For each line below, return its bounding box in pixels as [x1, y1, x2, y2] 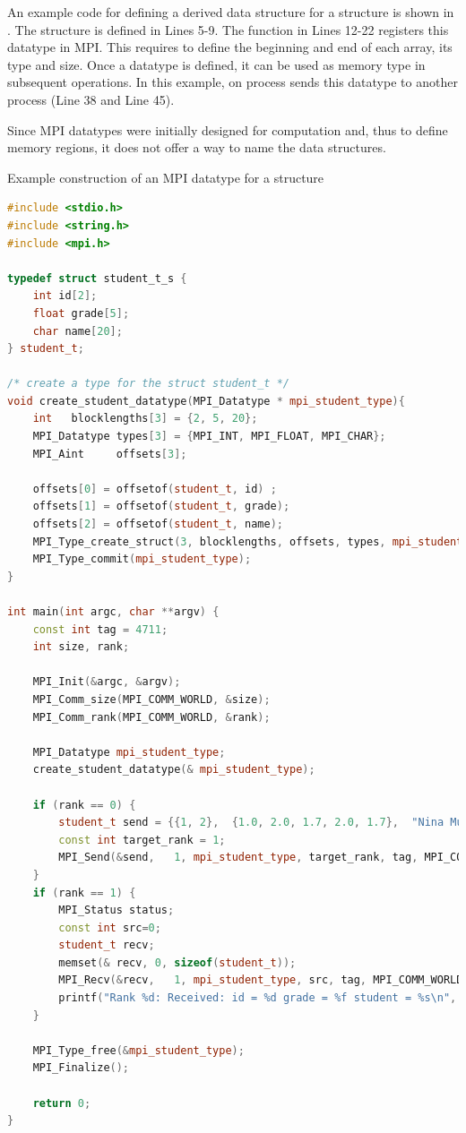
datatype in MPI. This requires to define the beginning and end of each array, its [7, 38, 453, 56]
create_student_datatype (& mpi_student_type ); [32, 763, 315, 777]
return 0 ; [32, 1096, 91, 1110]
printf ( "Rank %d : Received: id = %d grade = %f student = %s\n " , [58, 991, 457, 1005]
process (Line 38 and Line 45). [7, 90, 175, 108]
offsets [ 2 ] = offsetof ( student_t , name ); [32, 518, 283, 531]
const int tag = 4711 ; [32, 622, 168, 636]
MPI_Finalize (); [32, 1061, 130, 1075]
